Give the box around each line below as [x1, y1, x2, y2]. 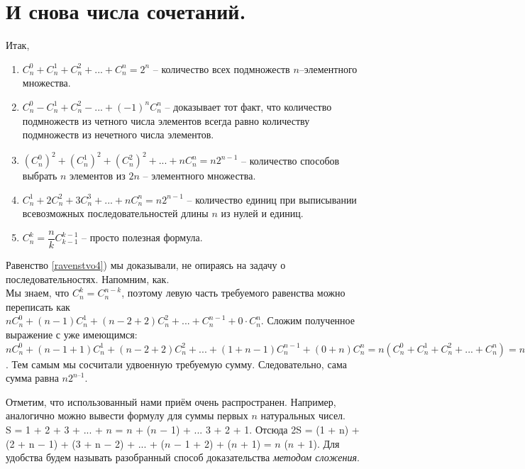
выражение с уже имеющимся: [6, 327, 138, 341]
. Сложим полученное [260, 313, 355, 328]
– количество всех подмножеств [153, 61, 290, 76]
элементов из [70, 168, 126, 183]
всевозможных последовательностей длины [22, 206, 209, 221]
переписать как [6, 299, 70, 314]
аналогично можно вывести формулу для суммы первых [6, 408, 248, 423]
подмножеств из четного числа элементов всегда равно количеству [22, 113, 310, 128]
